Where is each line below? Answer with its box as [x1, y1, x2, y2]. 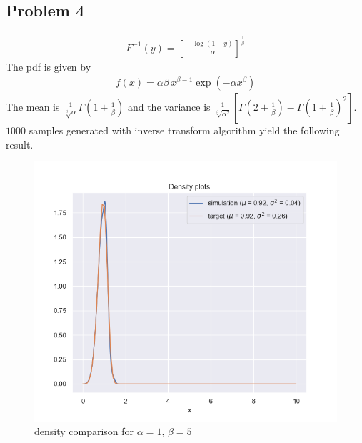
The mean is [6, 99, 60, 114]
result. [6, 136, 34, 151]
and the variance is [127, 99, 211, 114]
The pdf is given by [6, 59, 91, 74]
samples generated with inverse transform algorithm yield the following [29, 123, 340, 138]
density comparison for [34, 424, 134, 439]
